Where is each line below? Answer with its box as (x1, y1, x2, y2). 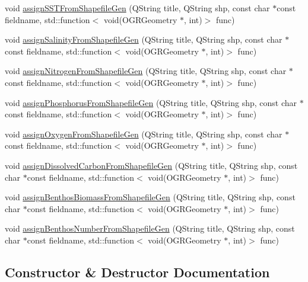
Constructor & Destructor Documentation (5, 262, 270, 281)
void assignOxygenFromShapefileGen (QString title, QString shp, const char (5, 127, 282, 140)
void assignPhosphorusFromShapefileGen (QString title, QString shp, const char (5, 96, 297, 108)
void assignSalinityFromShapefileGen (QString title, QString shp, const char (5, 33, 282, 46)
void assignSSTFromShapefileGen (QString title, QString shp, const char (5, 2, 270, 14)
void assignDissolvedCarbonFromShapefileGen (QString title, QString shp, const (5, 159, 298, 171)
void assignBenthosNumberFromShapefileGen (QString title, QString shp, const (5, 222, 295, 235)
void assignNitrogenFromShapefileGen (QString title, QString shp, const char (5, 65, 287, 77)
